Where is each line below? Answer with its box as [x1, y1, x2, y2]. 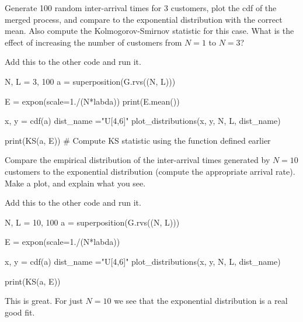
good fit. [5, 306, 35, 318]
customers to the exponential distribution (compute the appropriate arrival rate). [5, 165, 295, 177]
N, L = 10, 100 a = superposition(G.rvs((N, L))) [5, 216, 180, 228]
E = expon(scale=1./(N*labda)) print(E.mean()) [5, 95, 180, 107]
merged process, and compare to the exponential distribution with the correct [5, 13, 283, 25]
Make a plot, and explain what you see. [5, 176, 146, 189]
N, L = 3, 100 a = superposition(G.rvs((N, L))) [5, 75, 176, 87]
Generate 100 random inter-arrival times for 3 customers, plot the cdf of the [5, 2, 277, 13]
